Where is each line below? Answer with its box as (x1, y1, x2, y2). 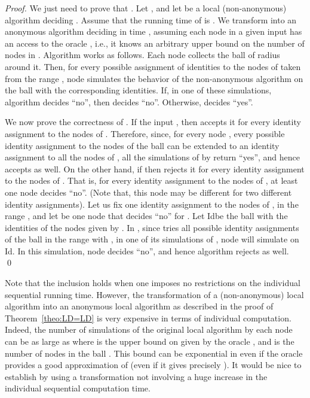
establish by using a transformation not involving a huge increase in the (5, 370, 268, 382)
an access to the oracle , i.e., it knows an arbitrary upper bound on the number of (5, 37, 305, 49)
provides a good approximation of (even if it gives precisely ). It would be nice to (5, 358, 302, 371)
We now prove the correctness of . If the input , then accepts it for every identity (5, 116, 301, 128)
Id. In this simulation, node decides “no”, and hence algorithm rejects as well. (5, 244, 289, 257)
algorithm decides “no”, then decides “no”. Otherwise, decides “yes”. (5, 95, 253, 108)
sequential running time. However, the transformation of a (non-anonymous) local (5, 288, 304, 300)
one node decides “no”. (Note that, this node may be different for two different (5, 186, 292, 198)
